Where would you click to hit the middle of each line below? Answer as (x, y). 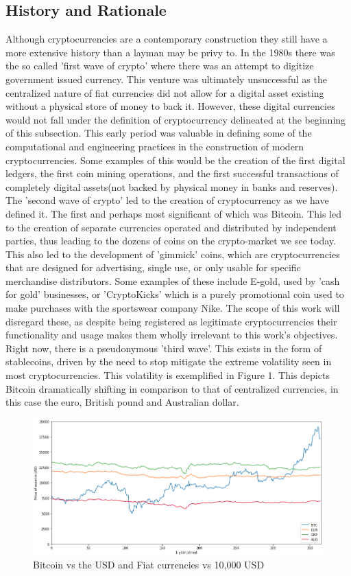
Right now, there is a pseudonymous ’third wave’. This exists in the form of (164, 348)
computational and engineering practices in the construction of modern (155, 146)
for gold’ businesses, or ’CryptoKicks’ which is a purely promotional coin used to (175, 294)
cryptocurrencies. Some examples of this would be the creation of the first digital (175, 160)
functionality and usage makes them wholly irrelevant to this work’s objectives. (172, 335)
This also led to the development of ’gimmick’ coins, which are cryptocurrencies (173, 254)
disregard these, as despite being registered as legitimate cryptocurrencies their (171, 321)
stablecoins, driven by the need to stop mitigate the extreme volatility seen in (169, 361)
